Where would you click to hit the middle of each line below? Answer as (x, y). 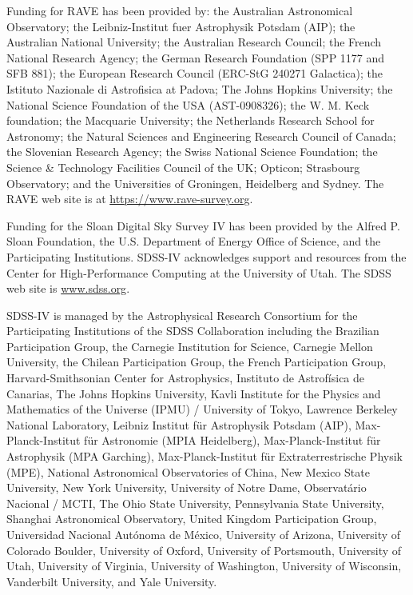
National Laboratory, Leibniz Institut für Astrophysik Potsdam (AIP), (179, 424)
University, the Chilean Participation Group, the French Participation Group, (197, 362)
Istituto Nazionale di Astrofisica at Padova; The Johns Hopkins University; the (200, 88)
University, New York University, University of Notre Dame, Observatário (187, 487)
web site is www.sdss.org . (68, 288)
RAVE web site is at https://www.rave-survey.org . (130, 199)
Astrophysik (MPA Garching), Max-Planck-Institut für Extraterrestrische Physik (205, 456)
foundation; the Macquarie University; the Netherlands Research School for (191, 120)
